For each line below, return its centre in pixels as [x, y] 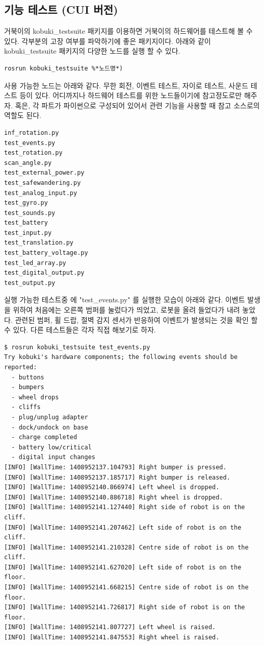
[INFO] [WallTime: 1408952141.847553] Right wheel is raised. [112, 638]
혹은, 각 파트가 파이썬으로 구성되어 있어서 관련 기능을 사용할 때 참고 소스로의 [137, 105]
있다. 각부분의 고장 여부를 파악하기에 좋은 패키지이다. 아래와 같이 [108, 41]
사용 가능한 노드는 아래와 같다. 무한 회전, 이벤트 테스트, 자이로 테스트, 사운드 [126, 85]
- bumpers [28, 387]
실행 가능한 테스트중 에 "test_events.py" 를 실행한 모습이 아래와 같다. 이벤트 [125, 300]
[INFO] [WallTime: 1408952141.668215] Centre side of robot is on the [126, 588]
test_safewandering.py [43, 183]
